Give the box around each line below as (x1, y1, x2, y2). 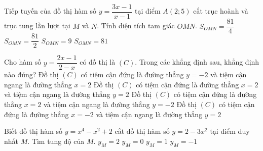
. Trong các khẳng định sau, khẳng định (135, 57, 259, 67)
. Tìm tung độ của (27, 135, 85, 146)
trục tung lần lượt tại (4, 20, 70, 31)
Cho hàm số (4, 57, 42, 67)
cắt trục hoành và (193, 6, 248, 16)
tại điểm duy (210, 126, 250, 136)
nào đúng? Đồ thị (4, 69, 59, 80)
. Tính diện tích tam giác (97, 20, 175, 31)
